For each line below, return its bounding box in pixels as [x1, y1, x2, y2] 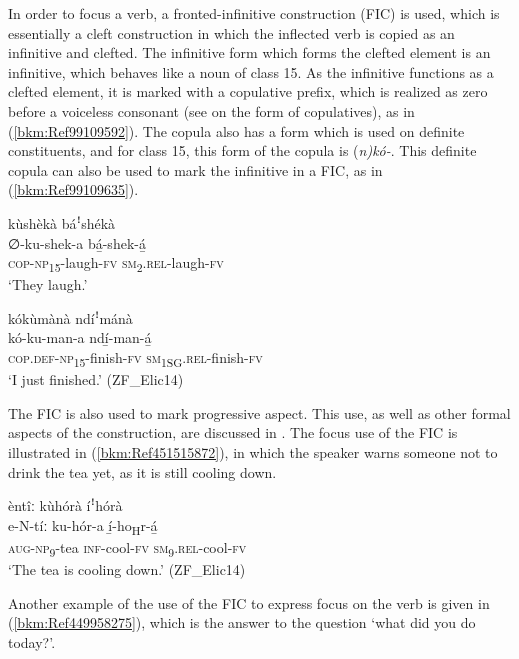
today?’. [8, 631, 56, 652]
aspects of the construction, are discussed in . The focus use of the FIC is [8, 422, 458, 443]
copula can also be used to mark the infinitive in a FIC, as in [8, 159, 383, 180]
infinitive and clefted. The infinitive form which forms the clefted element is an [8, 42, 491, 63]
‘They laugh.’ [8, 274, 88, 295]
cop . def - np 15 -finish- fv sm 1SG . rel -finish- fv [8, 347, 263, 370]
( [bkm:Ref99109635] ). [8, 179, 139, 200]
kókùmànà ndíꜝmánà [8, 307, 133, 328]
